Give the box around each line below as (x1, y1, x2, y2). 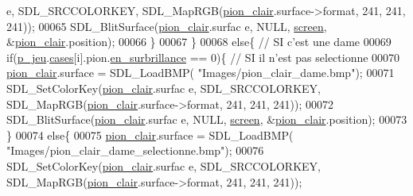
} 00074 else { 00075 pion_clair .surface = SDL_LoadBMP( (6, 126, 294, 143)
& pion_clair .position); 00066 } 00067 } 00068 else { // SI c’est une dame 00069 (6, 33, 392, 50)
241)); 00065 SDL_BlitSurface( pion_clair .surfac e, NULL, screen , (6, 17, 327, 34)
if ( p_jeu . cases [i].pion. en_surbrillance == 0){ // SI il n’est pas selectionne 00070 (6, 48, 400, 65)
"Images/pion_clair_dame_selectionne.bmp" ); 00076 (6, 142, 264, 159)
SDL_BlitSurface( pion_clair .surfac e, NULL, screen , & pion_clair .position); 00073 (6, 111, 407, 128)
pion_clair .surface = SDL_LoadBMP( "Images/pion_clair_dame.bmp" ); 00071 (6, 64, 395, 81)
